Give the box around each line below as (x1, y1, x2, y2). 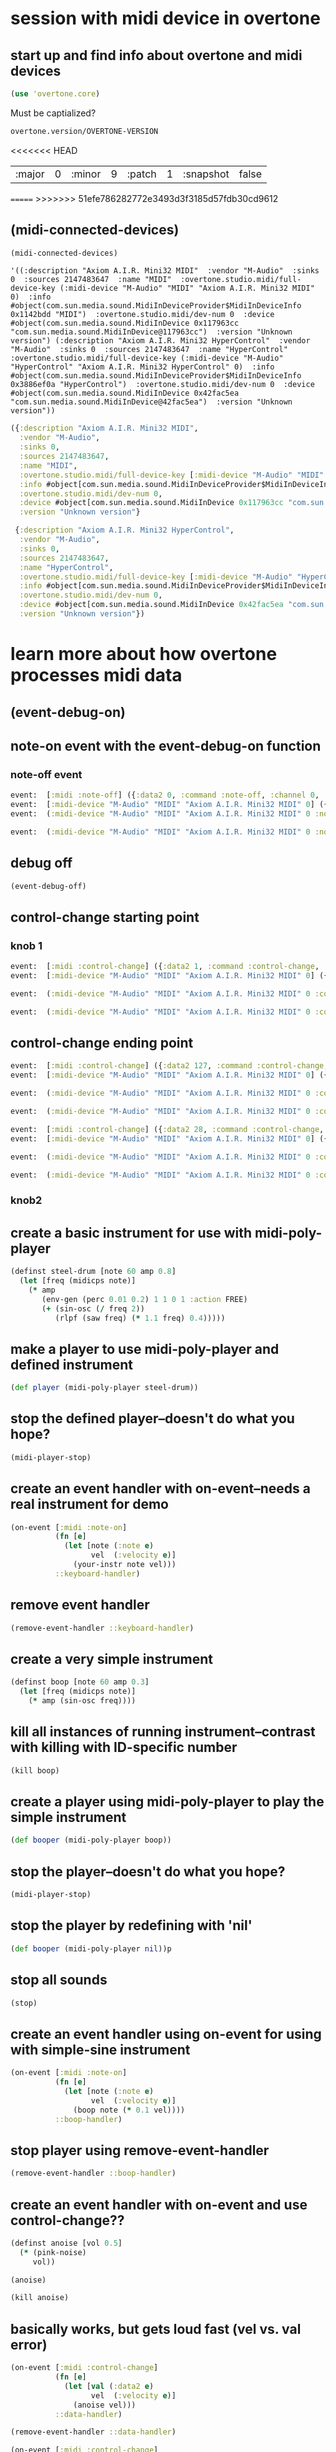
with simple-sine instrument (10, 2041, 191, 2058)
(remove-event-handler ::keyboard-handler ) (10, 1623, 195, 1633)
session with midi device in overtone (10, 7, 321, 30)
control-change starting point (10, 908, 200, 926)
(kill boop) (10, 1765, 60, 1776)
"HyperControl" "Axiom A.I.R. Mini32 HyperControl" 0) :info (10, 362, 275, 372)
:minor (71, 167, 102, 181)
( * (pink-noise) (19, 2247, 87, 2257)
